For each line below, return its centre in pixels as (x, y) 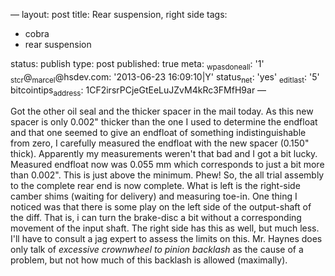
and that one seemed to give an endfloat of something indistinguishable (158, 133)
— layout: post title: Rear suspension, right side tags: (119, 14)
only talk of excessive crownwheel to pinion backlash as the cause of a (157, 250)
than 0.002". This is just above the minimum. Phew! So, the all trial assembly (167, 175)
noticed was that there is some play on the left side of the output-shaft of (161, 207)
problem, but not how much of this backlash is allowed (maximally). (149, 260)
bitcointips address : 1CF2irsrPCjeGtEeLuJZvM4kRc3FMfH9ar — (138, 91)
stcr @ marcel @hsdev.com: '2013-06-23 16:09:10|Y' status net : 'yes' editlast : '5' (165, 77)
